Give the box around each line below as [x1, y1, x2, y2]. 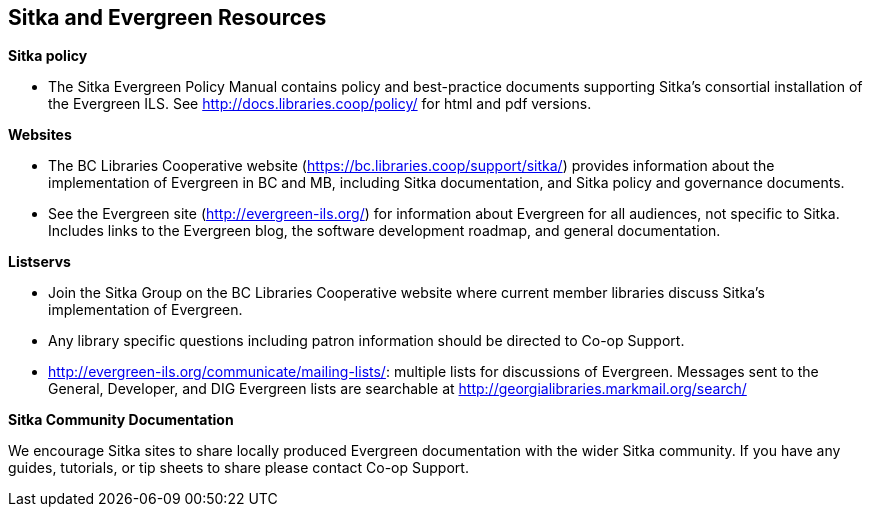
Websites [8, 126, 72, 144]
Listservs [8, 253, 71, 271]
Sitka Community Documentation [8, 411, 234, 429]
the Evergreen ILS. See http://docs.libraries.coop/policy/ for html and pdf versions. [48, 95, 592, 113]
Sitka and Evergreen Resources [8, 5, 327, 30]
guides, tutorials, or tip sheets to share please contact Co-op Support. [8, 459, 469, 477]
